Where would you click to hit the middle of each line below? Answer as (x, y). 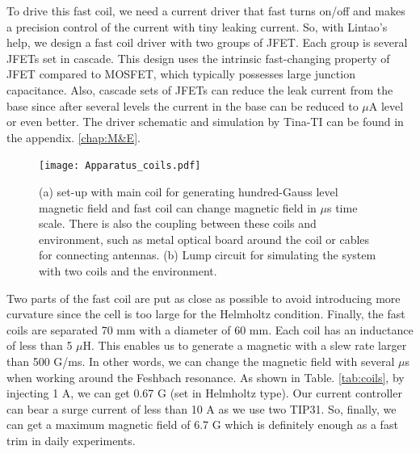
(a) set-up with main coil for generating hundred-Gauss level (189, 191)
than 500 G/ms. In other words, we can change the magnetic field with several (201, 361)
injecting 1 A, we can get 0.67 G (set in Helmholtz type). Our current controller (204, 393)
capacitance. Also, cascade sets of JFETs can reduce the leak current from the (200, 89)
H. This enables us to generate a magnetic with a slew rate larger (245, 345)
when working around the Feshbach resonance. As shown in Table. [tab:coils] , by (206, 377)
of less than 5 (40, 345)
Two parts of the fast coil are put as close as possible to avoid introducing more (204, 298)
